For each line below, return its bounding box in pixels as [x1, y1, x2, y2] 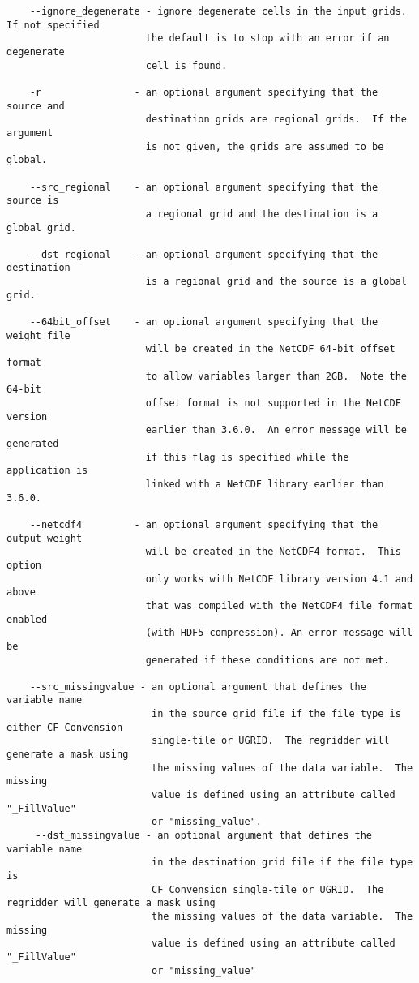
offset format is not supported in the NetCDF [145, 397, 401, 410]
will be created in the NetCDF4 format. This [145, 546, 401, 558]
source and [6, 100, 65, 112]
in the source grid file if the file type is [151, 708, 401, 720]
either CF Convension [6, 721, 123, 733]
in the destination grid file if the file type [151, 856, 413, 869]
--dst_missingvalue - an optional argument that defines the [35, 830, 373, 842]
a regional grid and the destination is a [145, 208, 378, 220]
